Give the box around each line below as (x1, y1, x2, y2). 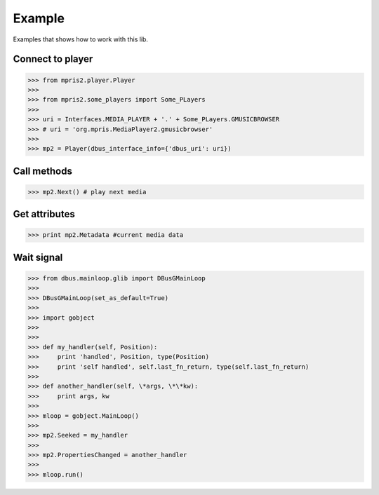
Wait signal (13, 251, 63, 263)
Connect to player (13, 53, 93, 65)
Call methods (13, 165, 73, 177)
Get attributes (13, 208, 75, 220)
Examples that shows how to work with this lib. (13, 35, 149, 43)
